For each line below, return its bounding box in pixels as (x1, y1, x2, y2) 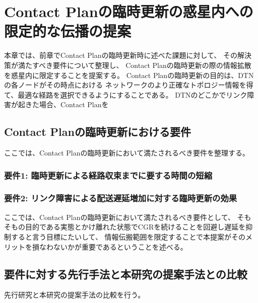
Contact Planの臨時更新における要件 (4, 124, 191, 139)
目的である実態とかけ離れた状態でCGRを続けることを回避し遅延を (25, 221, 246, 232)
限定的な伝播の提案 (4, 21, 132, 41)
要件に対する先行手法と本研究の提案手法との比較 (4, 266, 247, 281)
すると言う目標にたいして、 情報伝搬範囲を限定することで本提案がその (11, 231, 246, 242)
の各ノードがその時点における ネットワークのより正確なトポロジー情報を (4, 80, 246, 90)
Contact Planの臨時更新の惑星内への (4, 1, 253, 22)
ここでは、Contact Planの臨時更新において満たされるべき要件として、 (4, 211, 235, 222)
